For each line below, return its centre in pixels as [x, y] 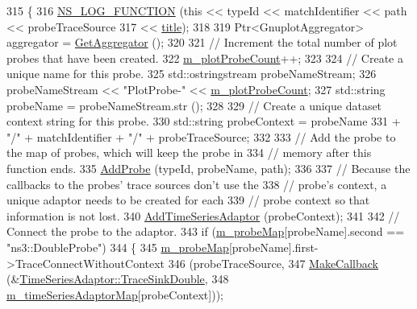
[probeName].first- [273, 247]
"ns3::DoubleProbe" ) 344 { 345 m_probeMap [118, 247]
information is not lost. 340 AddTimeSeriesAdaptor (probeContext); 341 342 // [203, 215]
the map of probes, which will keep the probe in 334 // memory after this [189, 152]
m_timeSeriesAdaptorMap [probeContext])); [115, 294]
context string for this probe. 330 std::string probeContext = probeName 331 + [204, 121]
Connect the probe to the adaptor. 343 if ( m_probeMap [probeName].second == [206, 231]
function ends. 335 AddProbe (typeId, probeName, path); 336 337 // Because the [208, 168]
